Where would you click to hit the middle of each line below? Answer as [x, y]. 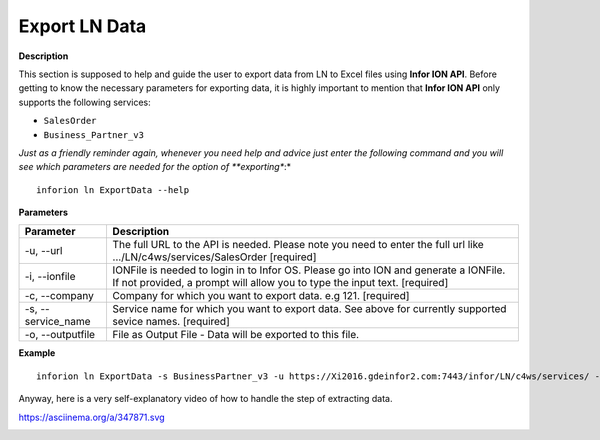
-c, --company [59, 296]
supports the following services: [85, 102]
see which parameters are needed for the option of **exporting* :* [155, 167]
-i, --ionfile [50, 277]
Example [37, 353]
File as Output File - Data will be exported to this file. [236, 335]
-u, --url [43, 251]
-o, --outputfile [59, 335]
